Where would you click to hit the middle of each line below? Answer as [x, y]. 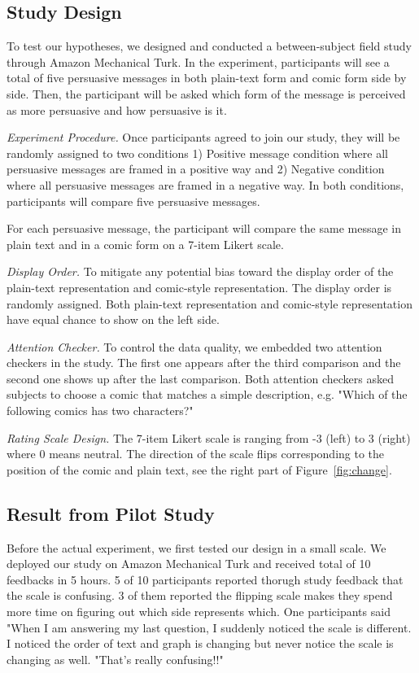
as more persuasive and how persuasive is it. [117, 109]
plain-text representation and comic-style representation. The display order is [199, 287]
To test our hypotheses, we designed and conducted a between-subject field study [209, 46]
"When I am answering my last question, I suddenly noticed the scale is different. [209, 627]
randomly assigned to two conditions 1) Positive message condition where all [197, 153]
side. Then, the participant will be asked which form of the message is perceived [206, 93]
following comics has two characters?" [100, 411]
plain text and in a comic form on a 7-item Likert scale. [145, 244]
